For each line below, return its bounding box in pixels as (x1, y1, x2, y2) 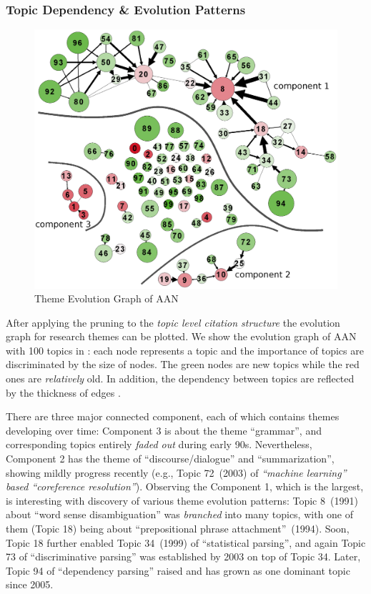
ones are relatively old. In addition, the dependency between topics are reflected (6, 371, 355, 386)
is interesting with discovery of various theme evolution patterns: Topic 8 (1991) (6, 492, 358, 508)
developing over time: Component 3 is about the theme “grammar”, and (6, 422, 322, 437)
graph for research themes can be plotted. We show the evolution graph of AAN (6, 329, 357, 344)
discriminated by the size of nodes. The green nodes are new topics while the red (6, 357, 360, 372)
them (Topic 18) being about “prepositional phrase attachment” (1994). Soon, (6, 521, 350, 536)
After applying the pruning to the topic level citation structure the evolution (6, 315, 340, 330)
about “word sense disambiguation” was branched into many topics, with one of (6, 507, 354, 522)
